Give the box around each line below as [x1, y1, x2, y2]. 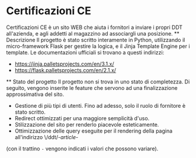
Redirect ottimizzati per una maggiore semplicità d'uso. [14, 114, 150, 122]
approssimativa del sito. [6, 91, 65, 98]
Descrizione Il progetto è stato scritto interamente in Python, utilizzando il [6, 36, 185, 43]
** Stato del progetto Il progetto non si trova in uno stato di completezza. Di [6, 78, 190, 85]
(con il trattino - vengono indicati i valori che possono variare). [6, 145, 159, 152]
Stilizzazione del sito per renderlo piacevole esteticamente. [14, 121, 159, 128]
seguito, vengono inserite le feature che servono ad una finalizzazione [6, 84, 178, 91]
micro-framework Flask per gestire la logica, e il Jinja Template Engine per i [6, 43, 191, 50]
